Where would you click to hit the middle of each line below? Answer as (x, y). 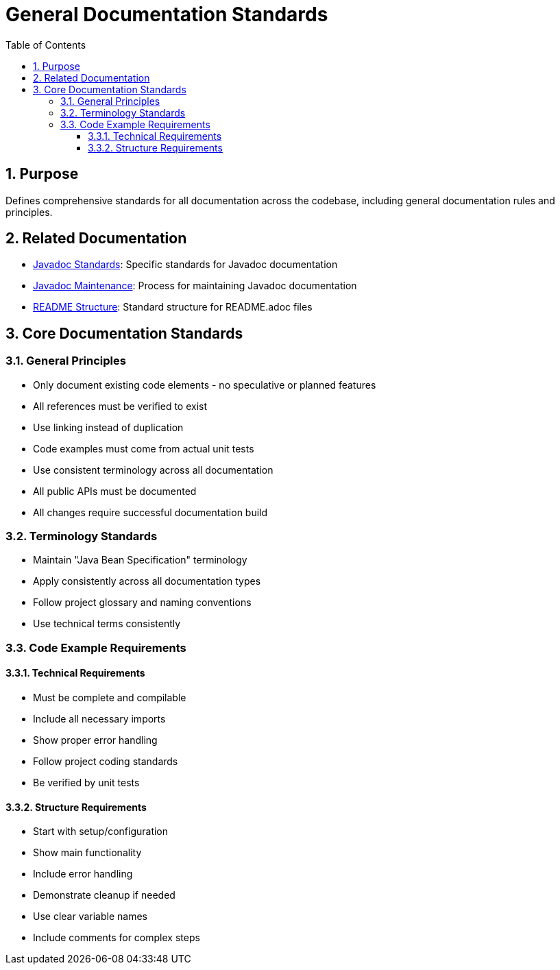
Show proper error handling (95, 740)
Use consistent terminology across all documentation (153, 470)
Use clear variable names (90, 917)
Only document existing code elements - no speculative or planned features (205, 385)
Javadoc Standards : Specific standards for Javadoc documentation (185, 265)
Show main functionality (87, 853)
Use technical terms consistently (107, 624)
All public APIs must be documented (115, 491)
